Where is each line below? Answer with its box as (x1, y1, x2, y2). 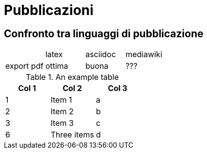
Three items (50, 130, 94, 140)
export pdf (5, 61, 44, 71)
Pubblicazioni (4, 2, 94, 18)
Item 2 (50, 107, 74, 117)
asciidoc (85, 49, 116, 60)
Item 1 (50, 95, 72, 105)
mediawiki (125, 49, 162, 60)
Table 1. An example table (26, 72, 119, 82)
